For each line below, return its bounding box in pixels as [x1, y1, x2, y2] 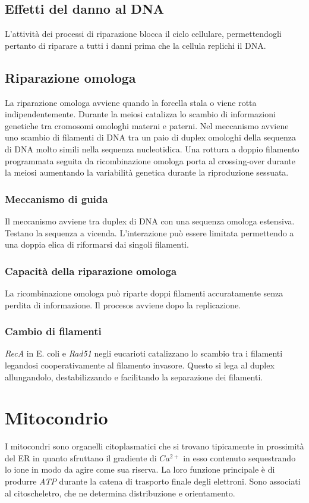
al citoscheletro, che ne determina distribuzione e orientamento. [5, 486, 235, 499]
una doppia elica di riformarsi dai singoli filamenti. [5, 238, 189, 251]
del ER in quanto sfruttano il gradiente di [5, 451, 157, 464]
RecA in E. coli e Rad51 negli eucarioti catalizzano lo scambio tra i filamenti [5, 347, 283, 360]
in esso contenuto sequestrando [183, 451, 296, 464]
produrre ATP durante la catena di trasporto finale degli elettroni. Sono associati [5, 475, 301, 488]
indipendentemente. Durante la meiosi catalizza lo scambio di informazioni [5, 108, 276, 120]
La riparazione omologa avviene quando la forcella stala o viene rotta [5, 96, 257, 108]
